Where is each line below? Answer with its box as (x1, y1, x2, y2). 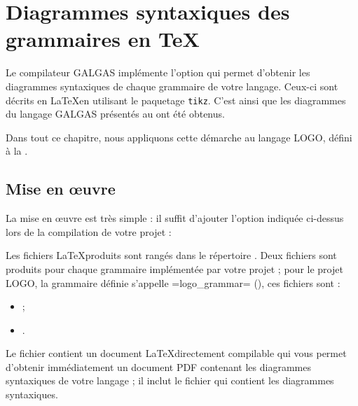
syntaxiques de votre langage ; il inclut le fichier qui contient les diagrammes (6, 373, 334, 388)
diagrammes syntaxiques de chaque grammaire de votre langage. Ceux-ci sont (6, 78, 338, 93)
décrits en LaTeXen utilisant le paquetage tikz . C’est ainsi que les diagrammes (6, 92, 346, 107)
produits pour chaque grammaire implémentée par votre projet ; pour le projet (6, 261, 343, 276)
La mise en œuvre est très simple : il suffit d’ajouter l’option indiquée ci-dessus (6, 211, 344, 225)
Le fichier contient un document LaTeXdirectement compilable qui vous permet (6, 346, 347, 360)
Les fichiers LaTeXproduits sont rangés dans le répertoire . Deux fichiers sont (6, 248, 337, 262)
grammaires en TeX (6, 24, 200, 53)
